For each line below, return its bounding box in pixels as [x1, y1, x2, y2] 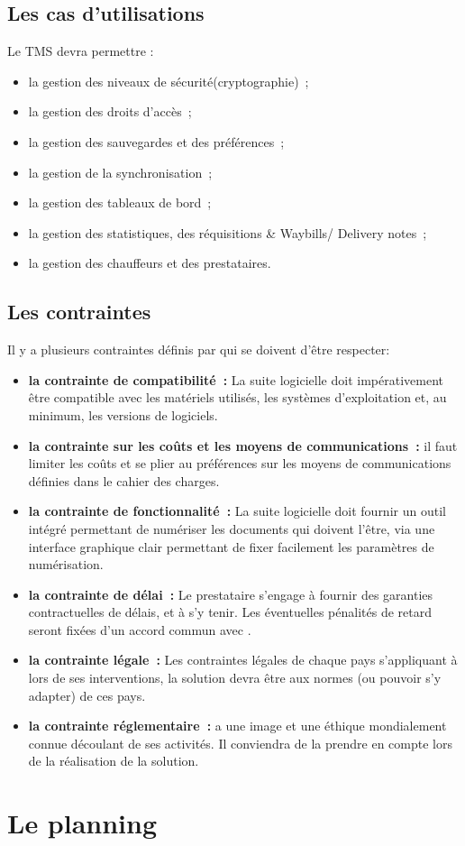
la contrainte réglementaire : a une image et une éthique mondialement [28, 716, 447, 735]
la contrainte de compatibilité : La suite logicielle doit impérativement [28, 370, 443, 389]
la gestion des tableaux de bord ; [28, 193, 212, 212]
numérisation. [28, 555, 104, 574]
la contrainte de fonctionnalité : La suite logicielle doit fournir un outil [28, 501, 446, 520]
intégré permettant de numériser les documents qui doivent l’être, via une [28, 519, 435, 538]
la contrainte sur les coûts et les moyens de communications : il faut [28, 436, 458, 455]
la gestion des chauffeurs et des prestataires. [28, 253, 271, 272]
